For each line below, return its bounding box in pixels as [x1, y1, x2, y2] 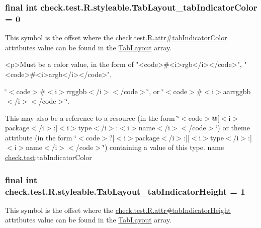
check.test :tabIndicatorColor [5, 152, 92, 163]
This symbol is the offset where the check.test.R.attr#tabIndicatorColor [5, 32, 227, 43]
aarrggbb [223, 86, 251, 96]
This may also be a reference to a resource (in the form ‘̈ [5, 112, 180, 123]
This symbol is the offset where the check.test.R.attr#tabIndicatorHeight [5, 204, 231, 215]
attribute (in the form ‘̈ [5, 132, 77, 142]
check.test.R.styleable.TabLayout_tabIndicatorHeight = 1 [5, 185, 245, 197]
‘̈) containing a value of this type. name [103, 142, 224, 153]
